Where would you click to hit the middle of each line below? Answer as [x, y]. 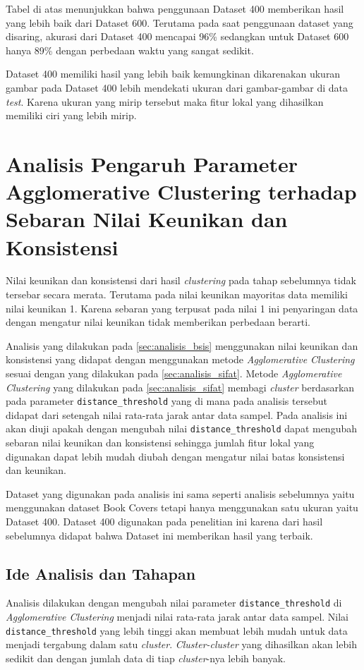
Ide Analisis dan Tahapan [101, 573]
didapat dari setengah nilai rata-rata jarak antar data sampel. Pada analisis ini [177, 414]
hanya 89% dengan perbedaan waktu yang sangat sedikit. [130, 50]
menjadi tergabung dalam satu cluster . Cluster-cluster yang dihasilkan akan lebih [181, 644]
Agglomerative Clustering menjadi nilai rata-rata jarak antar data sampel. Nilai [177, 617]
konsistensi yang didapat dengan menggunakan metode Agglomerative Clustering [180, 359]
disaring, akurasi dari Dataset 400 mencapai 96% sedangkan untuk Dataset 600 [177, 36]
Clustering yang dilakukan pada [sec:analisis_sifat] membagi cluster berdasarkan [180, 387]
